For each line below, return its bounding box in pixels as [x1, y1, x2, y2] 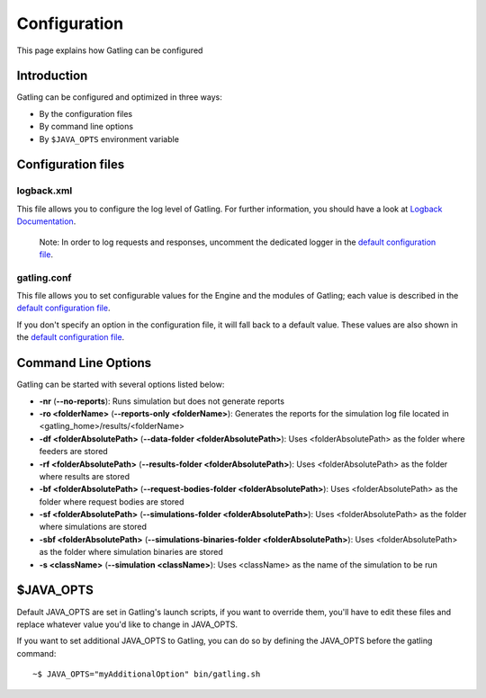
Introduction [16, 68, 88, 84]
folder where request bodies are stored [39, 496, 184, 507]
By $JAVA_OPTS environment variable [39, 133, 180, 144]
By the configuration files [39, 108, 133, 119]
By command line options [39, 121, 134, 132]
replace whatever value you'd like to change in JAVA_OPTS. [16, 619, 238, 630]
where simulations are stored [39, 522, 148, 532]
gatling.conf [16, 271, 72, 283]
